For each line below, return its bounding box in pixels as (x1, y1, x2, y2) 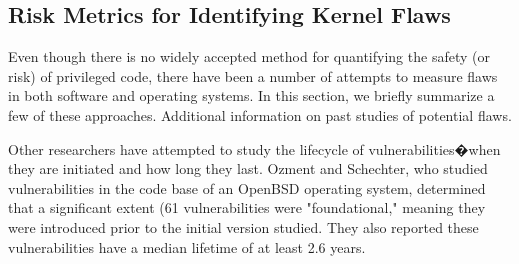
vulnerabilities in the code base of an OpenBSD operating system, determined (8, 177, 486, 198)
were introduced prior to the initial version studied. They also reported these (8, 216, 479, 237)
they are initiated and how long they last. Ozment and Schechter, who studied (8, 158, 488, 179)
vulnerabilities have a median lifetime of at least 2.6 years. (8, 236, 366, 257)
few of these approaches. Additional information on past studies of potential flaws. (8, 104, 512, 125)
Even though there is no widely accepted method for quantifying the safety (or (8, 46, 490, 67)
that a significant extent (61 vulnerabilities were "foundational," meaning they (8, 197, 486, 218)
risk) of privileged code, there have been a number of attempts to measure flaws (8, 65, 498, 86)
